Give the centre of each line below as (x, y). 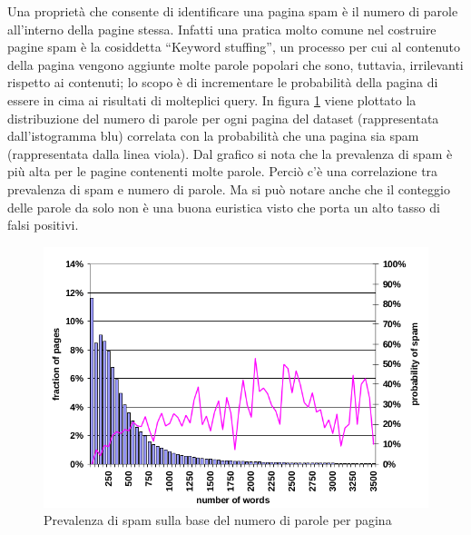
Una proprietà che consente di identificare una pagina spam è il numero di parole (233, 11)
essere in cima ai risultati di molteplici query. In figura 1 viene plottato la (212, 99)
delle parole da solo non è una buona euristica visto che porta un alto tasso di (224, 207)
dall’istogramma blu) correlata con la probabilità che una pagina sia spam (213, 136)
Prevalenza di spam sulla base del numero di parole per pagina (218, 520)
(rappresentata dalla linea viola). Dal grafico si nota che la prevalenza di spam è (230, 153)
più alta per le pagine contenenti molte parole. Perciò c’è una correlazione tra (223, 171)
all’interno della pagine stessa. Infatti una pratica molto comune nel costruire (222, 29)
